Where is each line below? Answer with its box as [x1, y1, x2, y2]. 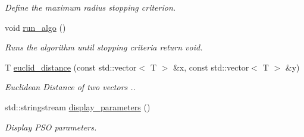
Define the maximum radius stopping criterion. [5, 1, 176, 13]
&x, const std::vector [173, 60, 249, 73]
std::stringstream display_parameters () [5, 100, 151, 113]
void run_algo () [5, 21, 66, 33]
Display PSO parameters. [5, 120, 97, 133]
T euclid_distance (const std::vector [5, 60, 137, 73]
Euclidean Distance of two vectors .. [5, 81, 136, 93]
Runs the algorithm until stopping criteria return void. [5, 41, 203, 53]
